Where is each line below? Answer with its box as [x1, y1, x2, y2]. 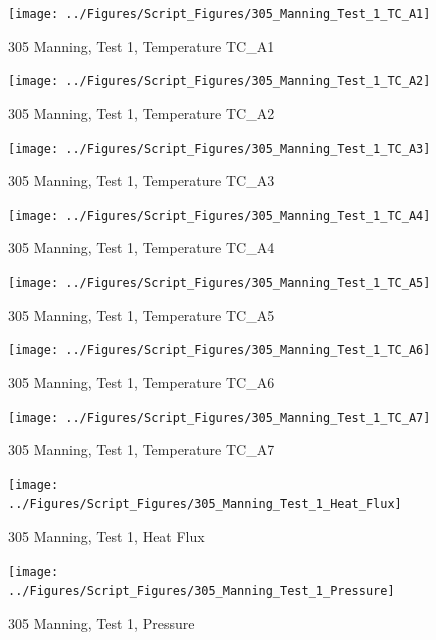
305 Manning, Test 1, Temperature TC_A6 [8, 371, 275, 392]
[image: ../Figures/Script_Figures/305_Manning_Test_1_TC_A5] [8, 276, 431, 290]
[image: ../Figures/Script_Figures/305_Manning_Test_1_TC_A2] [8, 74, 431, 89]
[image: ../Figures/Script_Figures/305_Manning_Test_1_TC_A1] [8, 7, 431, 21]
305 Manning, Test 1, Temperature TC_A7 [8, 439, 275, 460]
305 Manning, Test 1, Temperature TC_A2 [8, 102, 275, 123]
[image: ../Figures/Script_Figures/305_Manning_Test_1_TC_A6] [8, 343, 431, 358]
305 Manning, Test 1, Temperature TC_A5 [8, 304, 275, 325]
